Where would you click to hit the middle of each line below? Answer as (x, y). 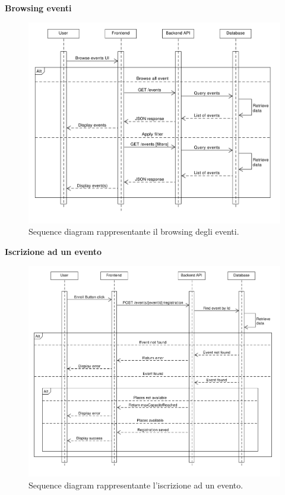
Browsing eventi (38, 8)
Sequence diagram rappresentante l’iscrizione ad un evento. (136, 485)
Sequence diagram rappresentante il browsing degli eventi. (134, 231)
